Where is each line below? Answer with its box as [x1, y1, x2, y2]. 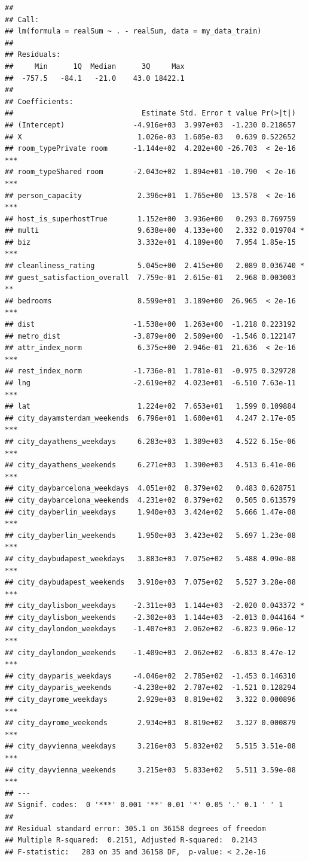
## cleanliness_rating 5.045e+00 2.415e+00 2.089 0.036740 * [5, 261, 305, 270]
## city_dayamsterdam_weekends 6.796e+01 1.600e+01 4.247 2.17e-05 [5, 413, 296, 422]
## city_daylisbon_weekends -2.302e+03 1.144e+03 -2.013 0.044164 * [5, 613, 305, 622]
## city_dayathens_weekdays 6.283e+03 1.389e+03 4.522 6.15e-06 [5, 437, 296, 446]
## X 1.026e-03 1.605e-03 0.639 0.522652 [5, 132, 296, 141]
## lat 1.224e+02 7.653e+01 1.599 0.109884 [5, 402, 296, 411]
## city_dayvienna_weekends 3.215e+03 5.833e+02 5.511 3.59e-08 [5, 765, 296, 774]
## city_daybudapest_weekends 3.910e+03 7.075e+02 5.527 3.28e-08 [5, 578, 296, 587]
